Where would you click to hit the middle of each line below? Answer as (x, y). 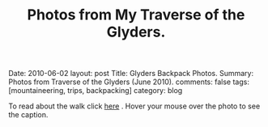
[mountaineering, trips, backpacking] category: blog (96, 91)
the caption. (28, 115)
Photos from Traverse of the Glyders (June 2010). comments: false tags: (129, 82)
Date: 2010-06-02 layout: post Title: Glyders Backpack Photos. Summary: (131, 74)
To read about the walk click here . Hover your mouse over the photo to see (134, 106)
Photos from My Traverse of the (136, 15)
